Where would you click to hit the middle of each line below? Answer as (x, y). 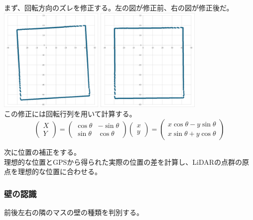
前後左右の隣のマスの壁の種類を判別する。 (74, 212)
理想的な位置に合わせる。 (60, 171)
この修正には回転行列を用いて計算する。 (70, 114)
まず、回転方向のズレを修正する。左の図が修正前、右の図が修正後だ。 (119, 7)
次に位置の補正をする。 (42, 152)
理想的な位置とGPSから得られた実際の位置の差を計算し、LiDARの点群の (123, 162)
